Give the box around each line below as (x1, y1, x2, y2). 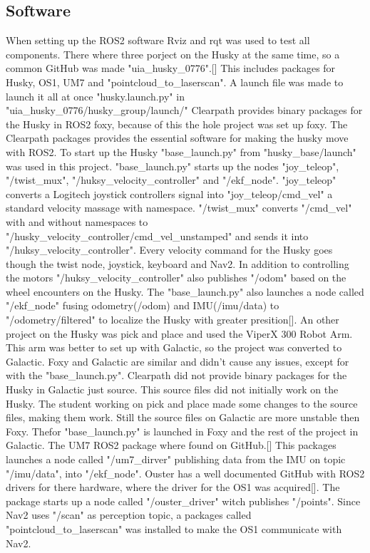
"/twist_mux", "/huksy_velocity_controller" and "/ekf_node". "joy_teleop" (6, 172, 336, 187)
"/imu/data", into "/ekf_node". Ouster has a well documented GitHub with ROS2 (6, 465, 365, 480)
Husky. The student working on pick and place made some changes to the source (6, 396, 358, 410)
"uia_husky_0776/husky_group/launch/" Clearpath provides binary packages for (6, 103, 363, 118)
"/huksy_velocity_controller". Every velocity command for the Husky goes (6, 242, 333, 257)
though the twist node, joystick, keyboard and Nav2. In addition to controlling (6, 256, 349, 271)
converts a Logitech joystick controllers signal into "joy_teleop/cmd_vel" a (6, 186, 333, 201)
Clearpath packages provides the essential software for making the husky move (6, 130, 349, 145)
